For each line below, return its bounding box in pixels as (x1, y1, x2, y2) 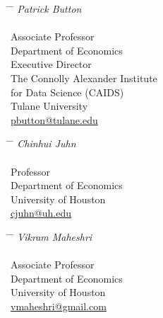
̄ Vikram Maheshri (11, 229, 92, 244)
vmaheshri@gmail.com (11, 298, 107, 313)
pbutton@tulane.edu (11, 112, 98, 127)
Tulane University (11, 98, 88, 113)
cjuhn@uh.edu (11, 205, 71, 220)
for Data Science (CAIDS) (11, 84, 124, 99)
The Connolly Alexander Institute (11, 70, 157, 85)
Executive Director (11, 57, 92, 72)
